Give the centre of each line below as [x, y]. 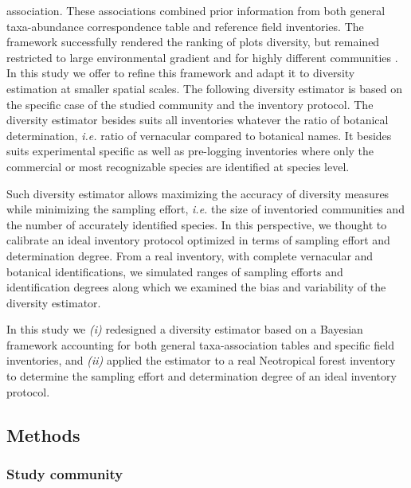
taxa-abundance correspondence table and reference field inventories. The [185, 26]
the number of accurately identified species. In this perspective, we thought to [197, 224]
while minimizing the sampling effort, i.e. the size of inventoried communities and [205, 209]
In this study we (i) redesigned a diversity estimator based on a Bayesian [185, 329]
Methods [43, 434]
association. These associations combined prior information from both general [196, 10]
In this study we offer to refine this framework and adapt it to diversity [181, 73]
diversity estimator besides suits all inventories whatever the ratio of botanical [198, 120]
